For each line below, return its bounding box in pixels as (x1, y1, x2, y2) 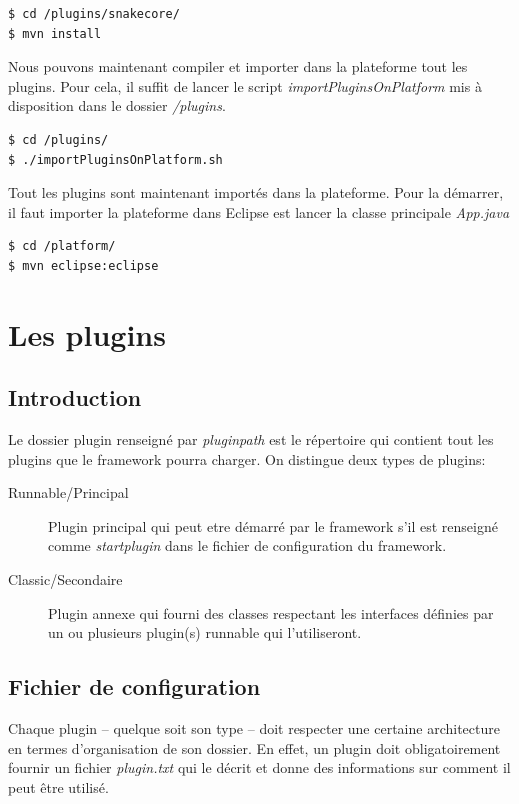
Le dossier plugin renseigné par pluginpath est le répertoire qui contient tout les (8, 429, 494, 450)
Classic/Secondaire (8, 569, 123, 590)
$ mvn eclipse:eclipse (8, 258, 159, 273)
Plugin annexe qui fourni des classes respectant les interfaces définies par (48, 602, 494, 623)
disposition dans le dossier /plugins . (8, 95, 226, 116)
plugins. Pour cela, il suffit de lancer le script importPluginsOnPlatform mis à (8, 75, 482, 96)
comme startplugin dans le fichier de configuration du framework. (48, 535, 447, 556)
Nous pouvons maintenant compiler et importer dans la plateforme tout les (8, 56, 468, 77)
